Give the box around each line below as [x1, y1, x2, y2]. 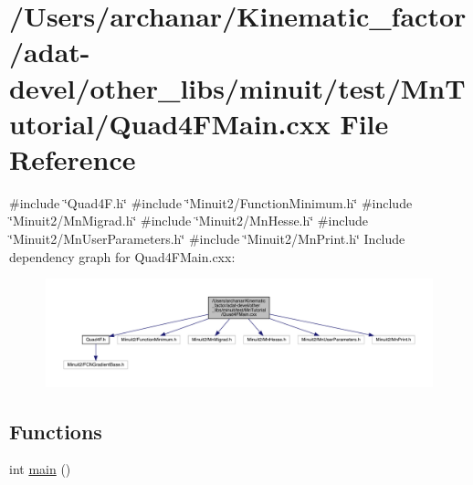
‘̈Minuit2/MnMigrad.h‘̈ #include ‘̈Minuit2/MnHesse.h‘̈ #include [9, 211, 369, 230]
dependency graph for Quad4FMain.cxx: [9, 247, 236, 266]
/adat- [9, 33, 90, 70]
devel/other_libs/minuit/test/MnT [9, 69, 466, 106]
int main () [9, 459, 71, 479]
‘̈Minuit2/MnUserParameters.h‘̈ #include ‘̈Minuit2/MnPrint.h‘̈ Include [9, 229, 405, 248]
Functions [9, 416, 102, 445]
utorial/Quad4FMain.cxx [9, 104, 331, 142]
